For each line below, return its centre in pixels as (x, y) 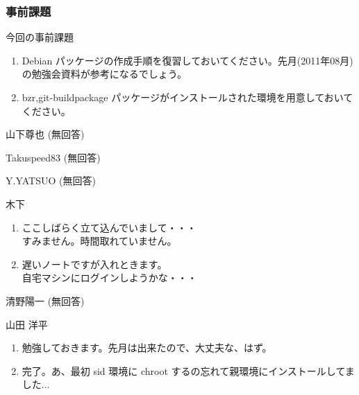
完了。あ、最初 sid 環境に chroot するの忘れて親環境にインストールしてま (188, 370)
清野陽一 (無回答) (45, 300)
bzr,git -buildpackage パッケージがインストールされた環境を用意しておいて (187, 97)
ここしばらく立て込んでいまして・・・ (109, 227)
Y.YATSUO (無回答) (51, 181)
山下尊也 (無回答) (45, 134)
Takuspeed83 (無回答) (53, 157)
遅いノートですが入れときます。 (94, 264)
